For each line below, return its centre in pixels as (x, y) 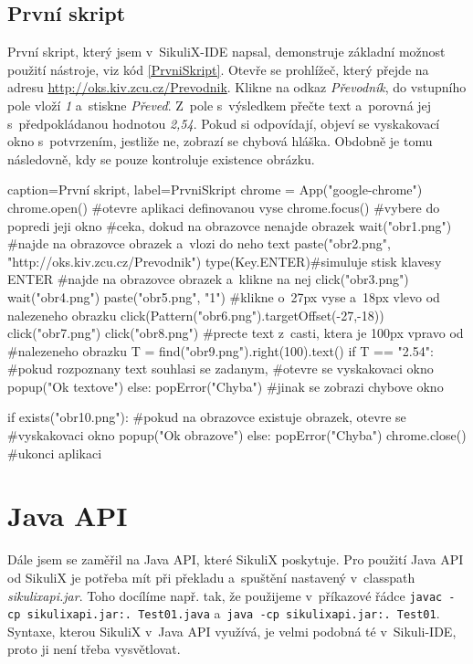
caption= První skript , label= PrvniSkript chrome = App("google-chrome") (215, 190)
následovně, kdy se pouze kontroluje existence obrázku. (161, 158)
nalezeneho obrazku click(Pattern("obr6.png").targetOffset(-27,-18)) (196, 315)
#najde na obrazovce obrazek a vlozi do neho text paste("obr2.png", (199, 243)
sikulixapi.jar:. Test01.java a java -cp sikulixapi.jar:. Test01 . (233, 613)
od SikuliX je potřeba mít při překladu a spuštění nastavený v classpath (211, 577)
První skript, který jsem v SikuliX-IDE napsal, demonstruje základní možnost (226, 52)
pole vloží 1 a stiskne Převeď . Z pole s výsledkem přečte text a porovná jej (220, 105)
